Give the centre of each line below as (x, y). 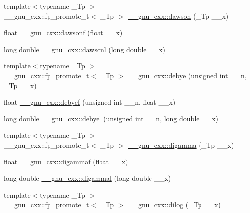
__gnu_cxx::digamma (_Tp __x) (181, 144)
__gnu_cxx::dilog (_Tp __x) (174, 204)
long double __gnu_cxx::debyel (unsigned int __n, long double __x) (111, 118)
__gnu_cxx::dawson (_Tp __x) (178, 16)
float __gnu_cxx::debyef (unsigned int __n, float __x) (90, 102)
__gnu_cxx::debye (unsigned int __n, (187, 75)
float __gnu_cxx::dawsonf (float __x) (63, 32)
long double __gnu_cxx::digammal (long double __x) (88, 178)
